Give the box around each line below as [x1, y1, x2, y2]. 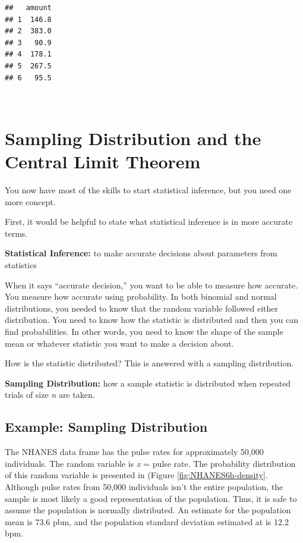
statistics [5, 259, 37, 271]
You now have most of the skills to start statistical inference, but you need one [5, 184, 292, 196]
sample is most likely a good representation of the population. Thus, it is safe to [5, 492, 297, 504]
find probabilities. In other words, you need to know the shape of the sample [5, 325, 283, 337]
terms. [5, 227, 28, 239]
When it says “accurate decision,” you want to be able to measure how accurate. [5, 278, 298, 291]
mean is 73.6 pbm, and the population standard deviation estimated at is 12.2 [5, 515, 289, 528]
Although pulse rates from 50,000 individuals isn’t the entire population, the [5, 480, 283, 492]
